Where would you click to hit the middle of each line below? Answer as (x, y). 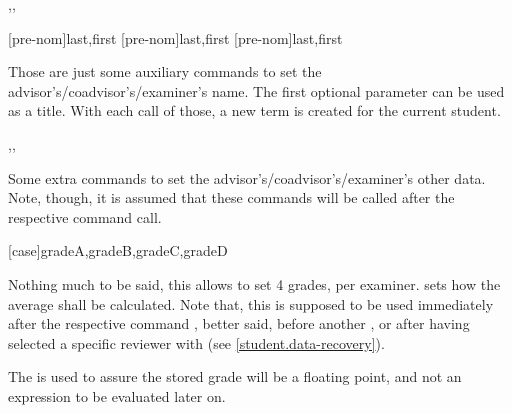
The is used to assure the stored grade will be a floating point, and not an (235, 376)
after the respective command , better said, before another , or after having (239, 323)
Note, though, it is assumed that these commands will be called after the (231, 197)
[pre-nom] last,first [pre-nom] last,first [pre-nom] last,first (175, 37)
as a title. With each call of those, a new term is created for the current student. (254, 110)
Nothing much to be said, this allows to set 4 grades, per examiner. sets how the (254, 283)
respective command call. (85, 216)
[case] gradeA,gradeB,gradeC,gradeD (118, 250)
